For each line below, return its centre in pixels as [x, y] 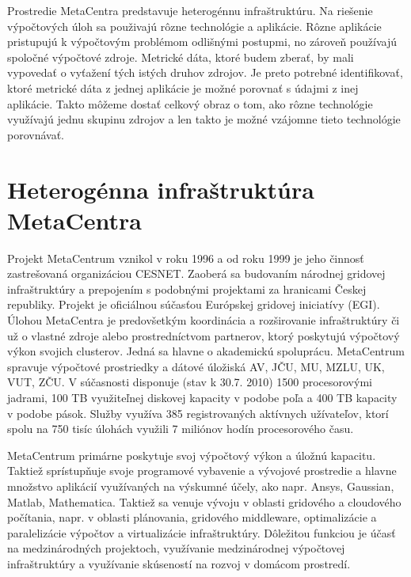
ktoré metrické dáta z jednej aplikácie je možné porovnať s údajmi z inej [183, 87]
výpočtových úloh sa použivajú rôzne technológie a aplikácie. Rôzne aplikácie [194, 26]
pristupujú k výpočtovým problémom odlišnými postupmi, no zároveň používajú [202, 42]
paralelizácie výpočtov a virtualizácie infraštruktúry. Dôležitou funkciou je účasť [202, 532]
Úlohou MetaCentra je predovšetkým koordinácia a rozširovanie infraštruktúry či [204, 320]
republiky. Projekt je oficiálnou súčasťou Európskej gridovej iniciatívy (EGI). [194, 304]
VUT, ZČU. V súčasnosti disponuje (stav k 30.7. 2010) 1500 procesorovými [190, 382]
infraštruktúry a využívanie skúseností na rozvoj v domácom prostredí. [179, 563]
